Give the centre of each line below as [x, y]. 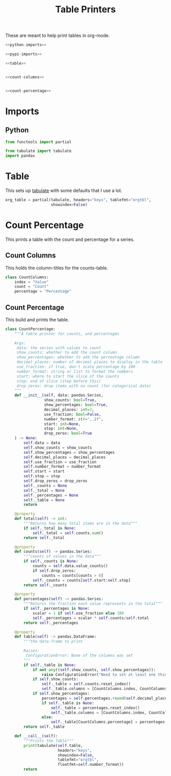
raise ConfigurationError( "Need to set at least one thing [105, 674]
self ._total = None [44, 490]
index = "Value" [32, 282]
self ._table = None [44, 500]
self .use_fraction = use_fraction [60, 462]
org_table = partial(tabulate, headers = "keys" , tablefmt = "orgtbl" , [78, 200]
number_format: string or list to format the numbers [75, 371]
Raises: [32, 651]
